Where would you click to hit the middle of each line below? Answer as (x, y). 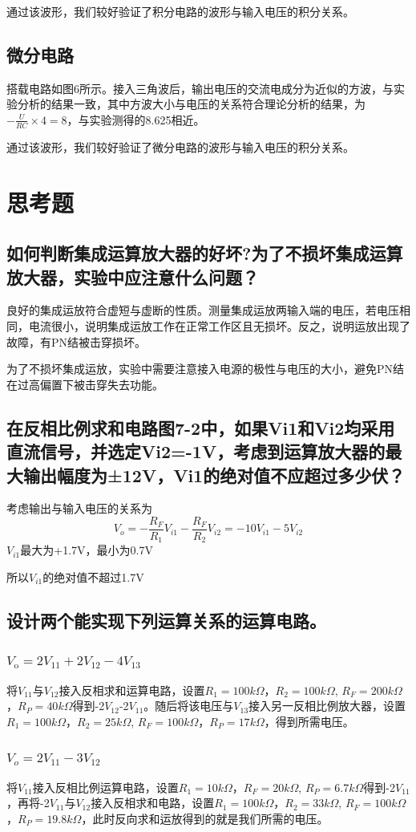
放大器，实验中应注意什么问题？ (133, 276)
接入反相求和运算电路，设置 (132, 690)
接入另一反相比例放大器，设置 (327, 706)
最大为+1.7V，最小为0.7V (87, 550)
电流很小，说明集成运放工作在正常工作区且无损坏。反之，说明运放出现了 (219, 325)
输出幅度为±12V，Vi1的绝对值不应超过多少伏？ (214, 475)
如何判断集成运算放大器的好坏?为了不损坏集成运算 (205, 253)
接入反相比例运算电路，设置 (105, 787)
